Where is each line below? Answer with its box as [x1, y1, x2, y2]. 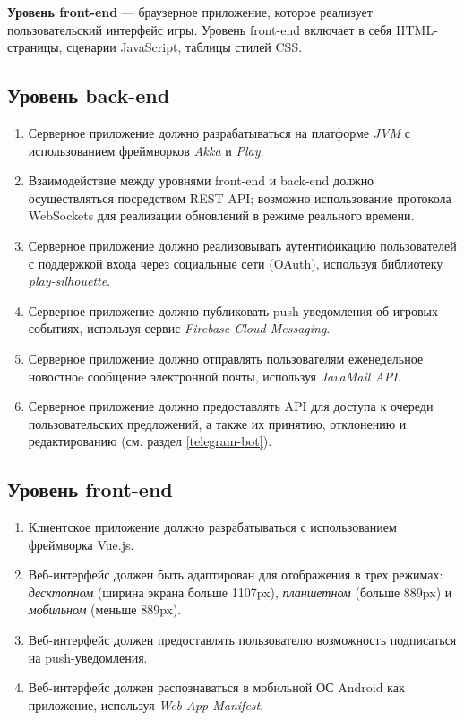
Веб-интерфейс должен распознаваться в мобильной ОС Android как [28, 678, 405, 697]
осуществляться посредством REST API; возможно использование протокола [28, 188, 451, 207]
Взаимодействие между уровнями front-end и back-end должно [28, 171, 374, 190]
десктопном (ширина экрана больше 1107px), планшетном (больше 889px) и [28, 582, 452, 601]
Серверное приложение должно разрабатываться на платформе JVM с [28, 123, 410, 141]
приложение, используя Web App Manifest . [28, 695, 264, 714]
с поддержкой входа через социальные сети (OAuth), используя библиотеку [28, 253, 443, 272]
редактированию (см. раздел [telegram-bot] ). [28, 432, 272, 450]
